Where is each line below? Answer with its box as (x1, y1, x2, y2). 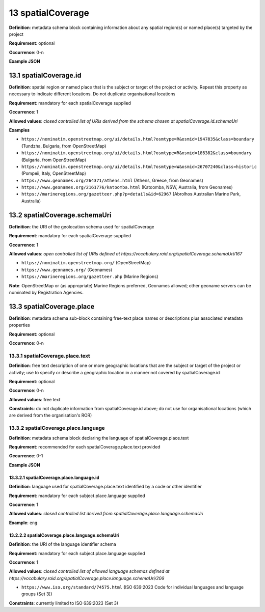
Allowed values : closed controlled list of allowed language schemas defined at (9, 568, 170, 574)
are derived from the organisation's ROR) (9, 413, 92, 418)
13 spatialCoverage (9, 7, 89, 18)
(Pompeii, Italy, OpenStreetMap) (21, 170, 86, 176)
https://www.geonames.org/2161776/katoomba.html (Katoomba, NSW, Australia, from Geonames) (21, 184, 233, 190)
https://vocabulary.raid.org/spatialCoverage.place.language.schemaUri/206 (9, 575, 164, 581)
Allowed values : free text (9, 396, 61, 402)
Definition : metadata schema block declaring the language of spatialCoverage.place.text (9, 435, 189, 441)
